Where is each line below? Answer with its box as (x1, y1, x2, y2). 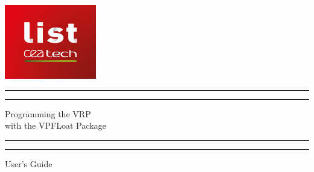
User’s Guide (5, 158, 53, 170)
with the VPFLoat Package (5, 119, 106, 132)
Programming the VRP (5, 107, 91, 120)
